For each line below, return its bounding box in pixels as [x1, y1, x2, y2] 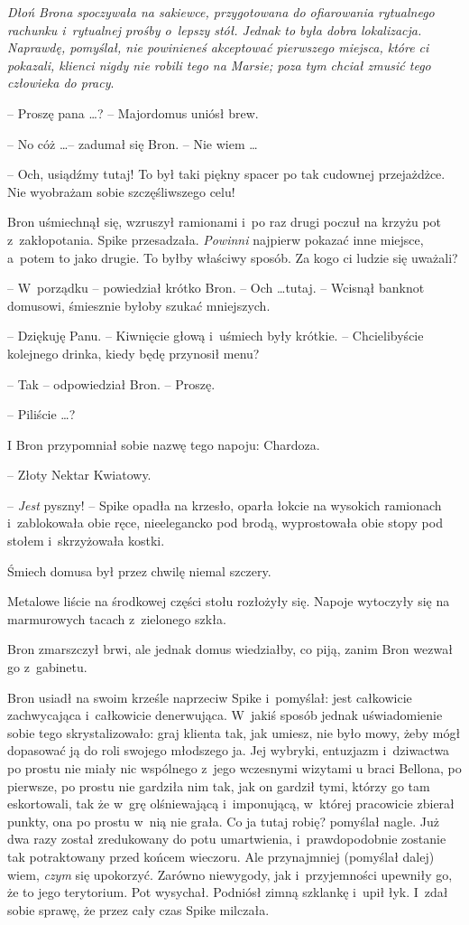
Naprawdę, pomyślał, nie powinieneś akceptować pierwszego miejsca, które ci [7, 38, 429, 57]
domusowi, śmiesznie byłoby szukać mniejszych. [7, 295, 271, 314]
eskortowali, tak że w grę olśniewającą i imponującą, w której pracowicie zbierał [7, 794, 455, 813]
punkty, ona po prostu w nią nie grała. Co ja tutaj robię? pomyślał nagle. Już [7, 811, 439, 830]
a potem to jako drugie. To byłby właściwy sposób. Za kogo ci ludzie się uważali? [7, 248, 458, 266]
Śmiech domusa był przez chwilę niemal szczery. [7, 561, 271, 580]
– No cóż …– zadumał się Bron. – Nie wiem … [7, 134, 258, 153]
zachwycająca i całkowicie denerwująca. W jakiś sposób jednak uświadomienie [7, 705, 443, 724]
